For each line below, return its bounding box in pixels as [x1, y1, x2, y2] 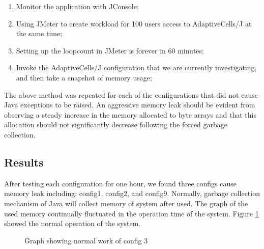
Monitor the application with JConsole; [16, 1, 139, 11]
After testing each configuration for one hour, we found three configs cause [4, 178, 237, 188]
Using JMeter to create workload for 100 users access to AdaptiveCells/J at [16, 18, 252, 29]
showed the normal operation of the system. [4, 218, 141, 229]
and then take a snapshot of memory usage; [16, 72, 152, 82]
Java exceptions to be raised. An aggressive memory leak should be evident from [4, 99, 255, 110]
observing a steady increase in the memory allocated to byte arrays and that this [4, 109, 257, 120]
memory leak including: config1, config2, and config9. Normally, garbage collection [4, 188, 260, 199]
